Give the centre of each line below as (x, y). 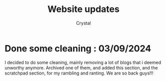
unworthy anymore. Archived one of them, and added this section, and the (81, 67)
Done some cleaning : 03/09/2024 (78, 48)
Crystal (83, 23)
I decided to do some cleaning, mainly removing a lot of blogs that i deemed (83, 62)
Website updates (83, 9)
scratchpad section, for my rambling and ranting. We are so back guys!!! (79, 73)
